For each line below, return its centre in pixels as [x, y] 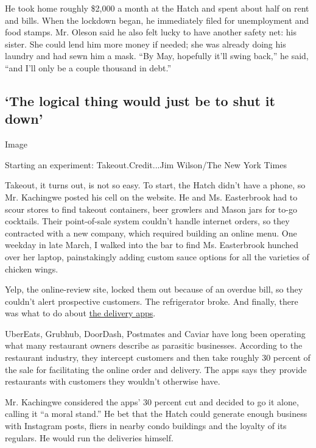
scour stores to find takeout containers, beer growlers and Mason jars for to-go [151, 209]
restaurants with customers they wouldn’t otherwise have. [113, 381]
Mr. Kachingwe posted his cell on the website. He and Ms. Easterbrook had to [151, 197]
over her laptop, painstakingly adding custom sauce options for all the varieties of [157, 256]
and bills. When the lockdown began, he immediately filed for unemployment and [157, 20]
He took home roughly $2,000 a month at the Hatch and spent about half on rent [157, 8]
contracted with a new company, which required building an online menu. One [151, 233]
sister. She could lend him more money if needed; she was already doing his [146, 44]
